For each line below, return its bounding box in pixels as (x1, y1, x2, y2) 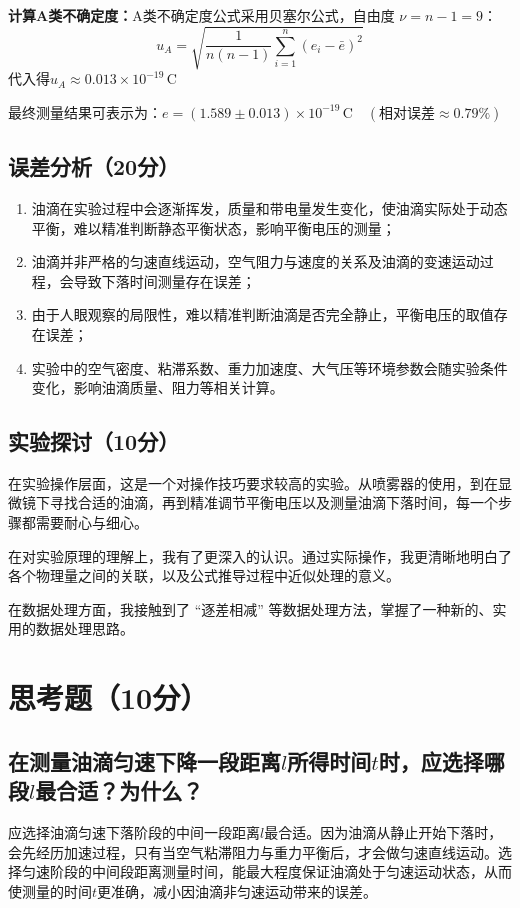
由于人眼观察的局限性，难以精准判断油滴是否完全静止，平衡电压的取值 (31, 304, 494, 325)
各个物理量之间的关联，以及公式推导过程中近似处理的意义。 (8, 565, 400, 586)
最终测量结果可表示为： (8, 101, 162, 122)
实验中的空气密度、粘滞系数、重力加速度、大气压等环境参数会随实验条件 (31, 357, 508, 378)
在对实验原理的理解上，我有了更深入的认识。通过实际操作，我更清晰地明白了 (8, 545, 512, 566)
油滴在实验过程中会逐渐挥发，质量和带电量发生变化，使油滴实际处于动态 (31, 197, 508, 218)
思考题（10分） (8, 677, 209, 718)
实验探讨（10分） (8, 426, 180, 457)
